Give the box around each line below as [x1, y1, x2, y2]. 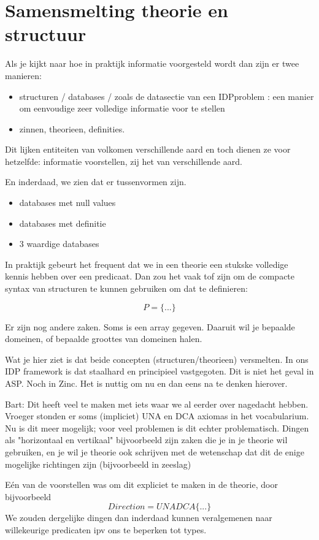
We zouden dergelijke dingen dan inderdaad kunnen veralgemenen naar [5, 511, 272, 524]
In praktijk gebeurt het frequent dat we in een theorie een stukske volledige [5, 257, 288, 270]
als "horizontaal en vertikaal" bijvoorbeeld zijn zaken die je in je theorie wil [5, 433, 288, 446]
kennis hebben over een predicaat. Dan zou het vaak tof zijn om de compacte [5, 270, 295, 283]
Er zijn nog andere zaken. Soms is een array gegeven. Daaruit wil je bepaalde [5, 320, 295, 333]
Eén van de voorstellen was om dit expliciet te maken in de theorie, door [5, 478, 278, 491]
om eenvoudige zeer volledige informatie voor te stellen [19, 102, 225, 115]
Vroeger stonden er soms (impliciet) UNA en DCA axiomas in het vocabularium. [5, 409, 309, 422]
